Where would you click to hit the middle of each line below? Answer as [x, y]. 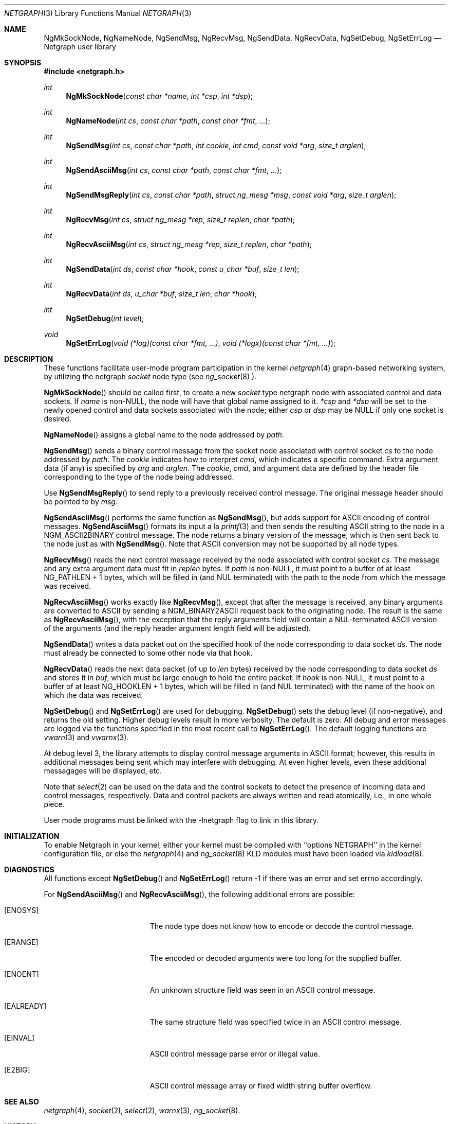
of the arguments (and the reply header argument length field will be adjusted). [177, 628]
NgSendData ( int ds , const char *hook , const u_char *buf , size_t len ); [183, 269]
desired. [58, 419]
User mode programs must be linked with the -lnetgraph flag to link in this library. [181, 820]
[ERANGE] [21, 942]
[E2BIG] [17, 1070]
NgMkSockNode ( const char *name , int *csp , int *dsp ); [159, 96]
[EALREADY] [25, 1006]
